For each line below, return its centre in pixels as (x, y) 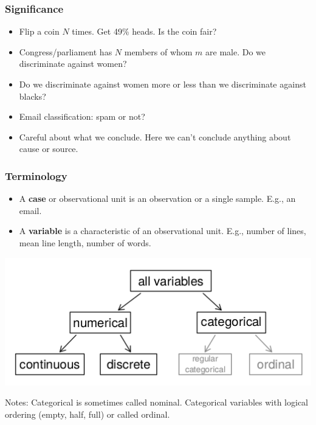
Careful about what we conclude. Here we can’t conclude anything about (155, 136)
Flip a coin (39, 31)
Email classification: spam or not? (82, 116)
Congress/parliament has (66, 51)
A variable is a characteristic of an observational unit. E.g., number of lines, (163, 231)
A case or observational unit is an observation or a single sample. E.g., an (157, 199)
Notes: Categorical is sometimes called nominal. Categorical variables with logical (156, 402)
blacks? (33, 96)
